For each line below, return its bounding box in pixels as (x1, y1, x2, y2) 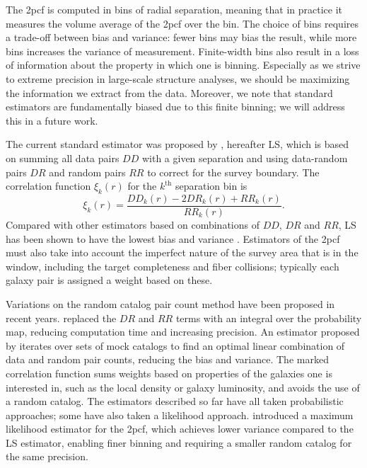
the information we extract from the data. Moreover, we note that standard (6, 85, 333, 100)
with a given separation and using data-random (141, 150, 348, 165)
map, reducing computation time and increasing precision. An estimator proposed (6, 324, 360, 339)
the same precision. (6, 449, 88, 464)
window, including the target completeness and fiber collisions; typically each (6, 258, 339, 273)
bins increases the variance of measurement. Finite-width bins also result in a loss (6, 43, 359, 58)
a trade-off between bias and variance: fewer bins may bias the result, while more (6, 30, 357, 45)
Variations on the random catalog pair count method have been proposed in (6, 296, 335, 311)
